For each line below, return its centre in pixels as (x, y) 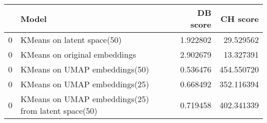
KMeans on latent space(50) (71, 40)
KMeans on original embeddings (78, 54)
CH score (240, 18)
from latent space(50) (59, 110)
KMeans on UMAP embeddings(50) (85, 69)
